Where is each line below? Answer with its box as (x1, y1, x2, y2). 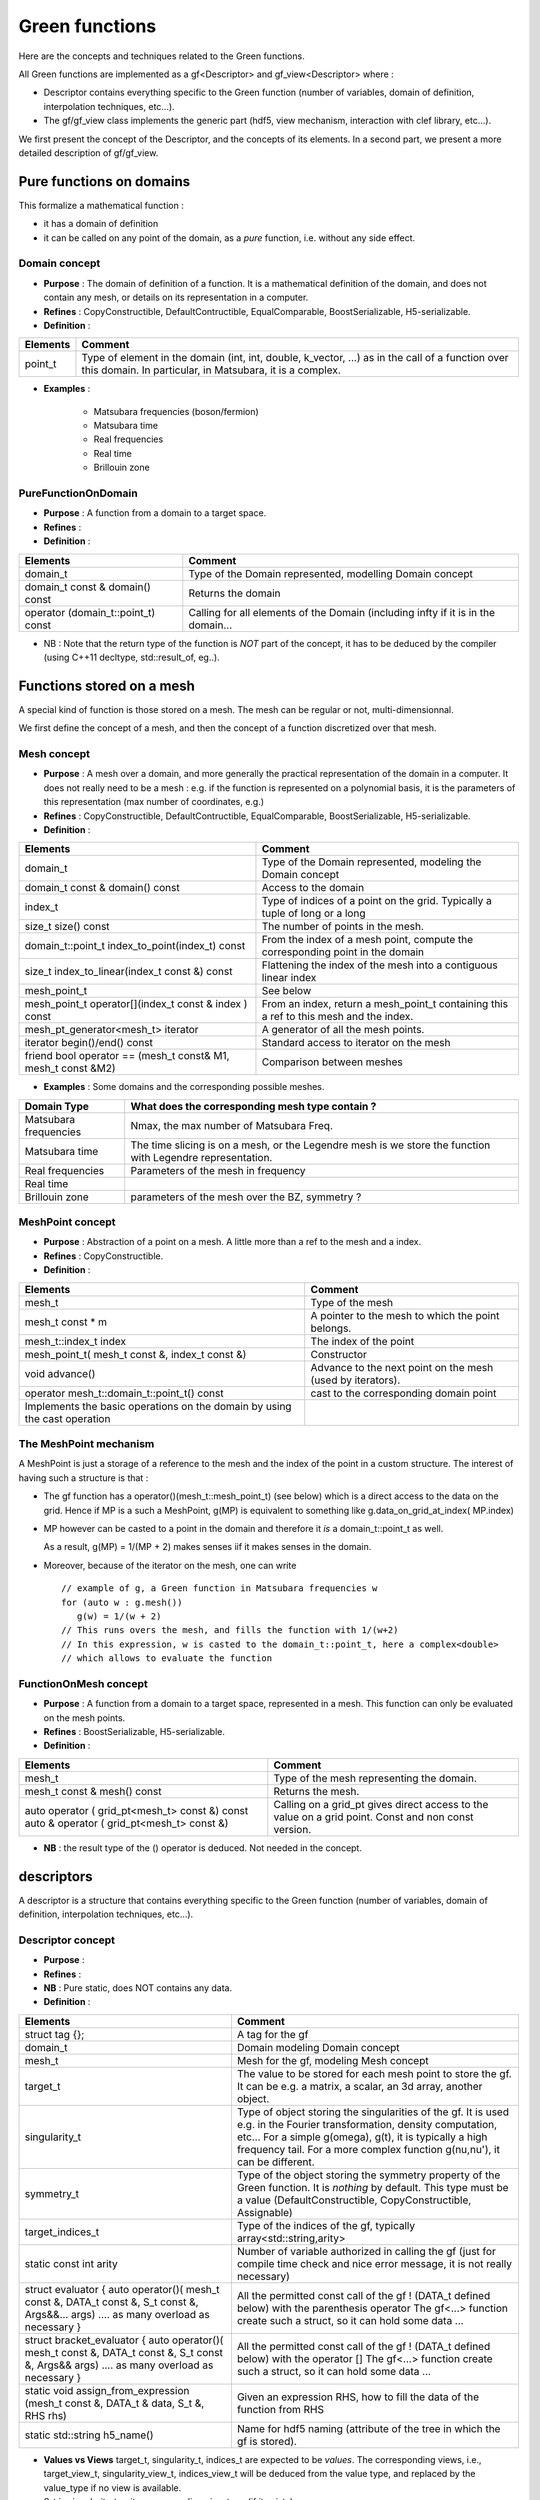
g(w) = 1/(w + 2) (76, 1610, 162, 1622)
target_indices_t (24, 2225, 100, 2239)
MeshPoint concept (18, 1215, 116, 1229)
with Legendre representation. (130, 1150, 273, 1164)
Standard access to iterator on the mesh (261, 1036, 451, 1050)
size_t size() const (24, 920, 110, 934)
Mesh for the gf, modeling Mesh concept (236, 2053, 429, 2067)
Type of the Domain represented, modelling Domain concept (188, 566, 474, 580)
